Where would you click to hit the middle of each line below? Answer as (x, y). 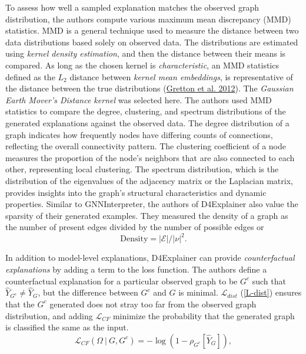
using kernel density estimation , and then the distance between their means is (146, 53)
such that (269, 281)
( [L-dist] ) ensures (271, 292)
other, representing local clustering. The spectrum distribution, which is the (142, 169)
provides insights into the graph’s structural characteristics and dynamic (136, 192)
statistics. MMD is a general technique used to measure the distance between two (152, 30)
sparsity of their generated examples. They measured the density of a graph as (147, 215)
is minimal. (198, 292)
